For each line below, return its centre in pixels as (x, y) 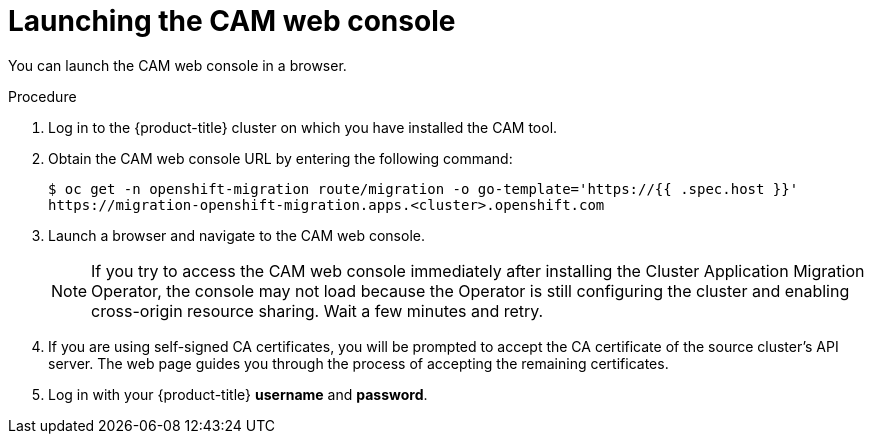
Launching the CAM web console (232, 21)
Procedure (42, 96)
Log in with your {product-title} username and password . (238, 394)
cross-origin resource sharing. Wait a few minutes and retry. (317, 310)
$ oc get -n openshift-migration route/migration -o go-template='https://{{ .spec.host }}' (423, 188)
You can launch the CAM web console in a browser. (177, 65)
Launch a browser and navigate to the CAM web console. (236, 235)
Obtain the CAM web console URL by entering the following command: (280, 158)
